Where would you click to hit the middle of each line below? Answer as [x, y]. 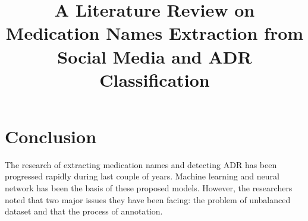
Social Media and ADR [155, 56]
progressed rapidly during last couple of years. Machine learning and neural [142, 176]
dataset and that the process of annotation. [84, 211]
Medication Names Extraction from [155, 33]
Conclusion [51, 136]
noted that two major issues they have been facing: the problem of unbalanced [148, 199]
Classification [155, 79]
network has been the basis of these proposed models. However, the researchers [149, 188]
